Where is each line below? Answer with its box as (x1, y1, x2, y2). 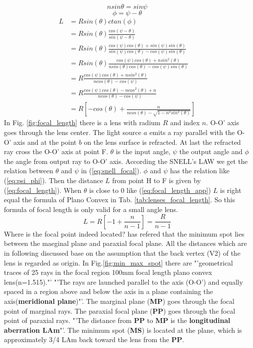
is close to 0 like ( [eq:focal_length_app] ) (89, 185, 211, 195)
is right (220, 185, 242, 195)
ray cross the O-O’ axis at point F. (4, 146, 108, 157)
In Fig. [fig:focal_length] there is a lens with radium (4, 117, 161, 128)
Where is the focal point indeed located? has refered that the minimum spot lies (4, 228, 245, 239)
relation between (4, 165, 53, 176)
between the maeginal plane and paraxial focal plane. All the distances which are (4, 238, 247, 248)
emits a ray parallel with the (149, 127, 235, 137)
